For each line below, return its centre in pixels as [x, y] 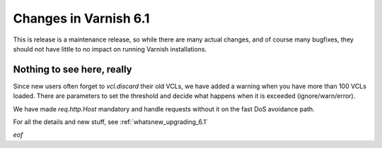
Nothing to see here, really [73, 69]
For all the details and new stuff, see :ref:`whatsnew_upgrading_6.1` [111, 122]
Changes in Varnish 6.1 [81, 18]
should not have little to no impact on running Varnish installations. [110, 49]
